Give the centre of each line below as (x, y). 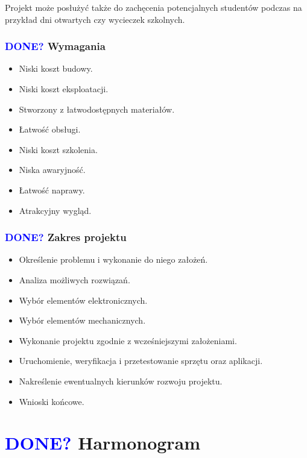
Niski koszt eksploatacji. (64, 89)
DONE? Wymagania (55, 46)
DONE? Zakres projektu (66, 237)
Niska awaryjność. (52, 170)
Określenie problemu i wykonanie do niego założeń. (113, 259)
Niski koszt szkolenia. (58, 149)
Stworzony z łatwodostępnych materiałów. (97, 109)
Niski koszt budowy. (56, 68)
